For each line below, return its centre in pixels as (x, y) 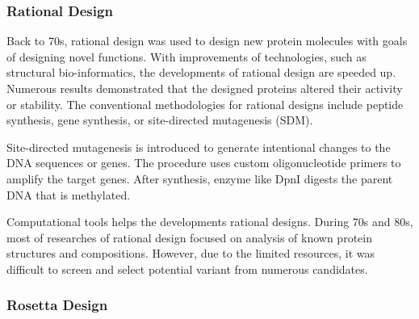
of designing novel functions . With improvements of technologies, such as (186, 56)
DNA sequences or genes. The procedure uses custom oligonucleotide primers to (204, 163)
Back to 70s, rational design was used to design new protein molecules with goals (207, 41)
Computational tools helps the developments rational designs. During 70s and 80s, (210, 222)
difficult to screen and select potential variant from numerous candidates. (187, 269)
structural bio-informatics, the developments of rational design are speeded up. (201, 72)
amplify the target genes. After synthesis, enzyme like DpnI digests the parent (200, 178)
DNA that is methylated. (69, 194)
